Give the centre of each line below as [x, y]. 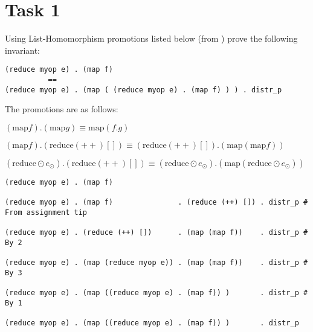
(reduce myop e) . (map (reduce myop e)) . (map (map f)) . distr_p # [156, 263]
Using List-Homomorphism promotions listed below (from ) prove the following [151, 38]
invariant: [23, 50]
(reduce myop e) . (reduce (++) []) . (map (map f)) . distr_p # [156, 233]
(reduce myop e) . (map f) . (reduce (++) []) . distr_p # [156, 203]
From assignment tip [46, 212]
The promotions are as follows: [62, 109]
